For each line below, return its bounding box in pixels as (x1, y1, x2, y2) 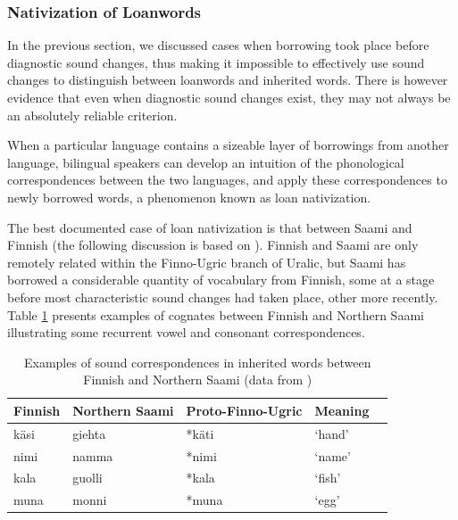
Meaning (314, 400, 370, 419)
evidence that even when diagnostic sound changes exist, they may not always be (7, 88, 451, 106)
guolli (72, 468, 103, 487)
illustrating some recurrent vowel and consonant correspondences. (7, 323, 365, 342)
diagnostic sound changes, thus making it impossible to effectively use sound (7, 53, 425, 71)
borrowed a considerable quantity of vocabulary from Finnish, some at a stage (7, 270, 435, 289)
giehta (72, 424, 106, 442)
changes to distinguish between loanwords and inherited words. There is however (7, 70, 448, 89)
